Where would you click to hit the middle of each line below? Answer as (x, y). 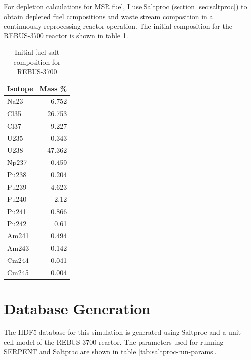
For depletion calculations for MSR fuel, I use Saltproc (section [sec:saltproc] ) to (125, 6)
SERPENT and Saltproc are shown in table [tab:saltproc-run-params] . (110, 351)
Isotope (20, 88)
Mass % (53, 88)
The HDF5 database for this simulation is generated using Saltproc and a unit (123, 332)
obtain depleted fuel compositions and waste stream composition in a (108, 16)
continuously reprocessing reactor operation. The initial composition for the (118, 26)
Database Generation (77, 309)
